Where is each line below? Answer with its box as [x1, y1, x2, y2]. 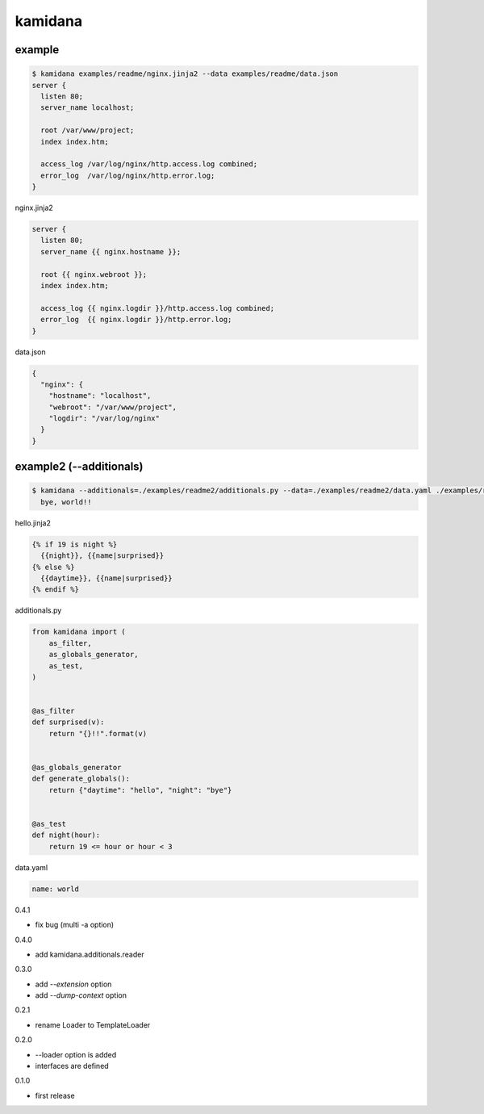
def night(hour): [31, 831, 101, 840]
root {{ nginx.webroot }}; [40, 270, 148, 278]
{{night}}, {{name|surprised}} [40, 551, 165, 560]
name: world [31, 884, 80, 894]
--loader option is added [35, 1049, 117, 1059]
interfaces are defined [35, 1062, 109, 1071]
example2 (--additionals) [15, 460, 144, 474]
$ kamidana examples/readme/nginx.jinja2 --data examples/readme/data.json [31, 69, 339, 78]
